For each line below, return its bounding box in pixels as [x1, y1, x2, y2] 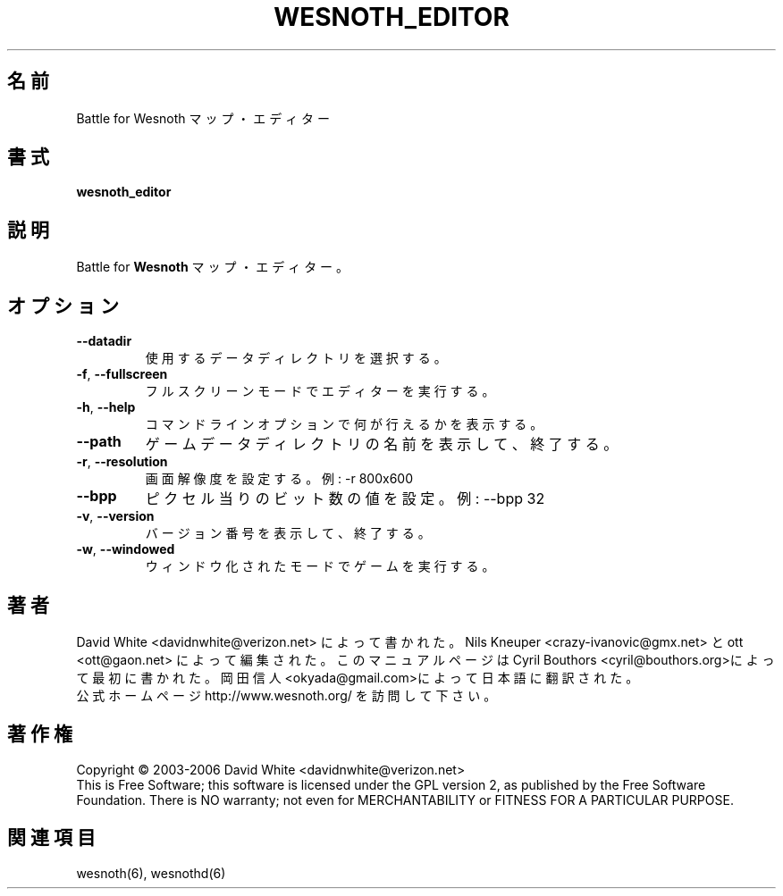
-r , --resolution [76, 454, 168, 470]
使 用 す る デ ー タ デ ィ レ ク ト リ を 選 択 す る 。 [145, 350, 447, 366]
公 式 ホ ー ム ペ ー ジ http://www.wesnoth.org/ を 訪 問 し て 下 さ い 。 [76, 687, 497, 703]
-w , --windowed [76, 541, 175, 557]
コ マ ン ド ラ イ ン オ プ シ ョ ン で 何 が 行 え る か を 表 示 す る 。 [145, 416, 543, 432]
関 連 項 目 [7, 826, 96, 850]
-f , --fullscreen [76, 366, 168, 382]
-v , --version [76, 508, 155, 524]
